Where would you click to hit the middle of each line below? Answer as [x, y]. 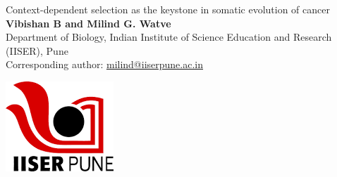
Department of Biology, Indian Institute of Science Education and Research [169, 37]
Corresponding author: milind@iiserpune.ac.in [105, 64]
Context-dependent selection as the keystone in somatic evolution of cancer [168, 9]
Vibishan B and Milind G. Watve [88, 23]
